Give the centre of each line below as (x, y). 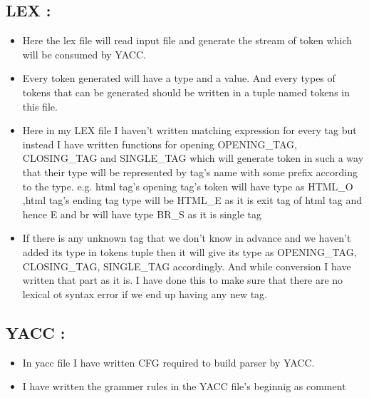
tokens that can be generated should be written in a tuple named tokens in (186, 92)
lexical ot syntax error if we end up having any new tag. (145, 294)
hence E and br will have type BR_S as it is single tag (142, 214)
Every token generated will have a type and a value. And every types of (179, 78)
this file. (40, 106)
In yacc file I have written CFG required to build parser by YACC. (168, 362)
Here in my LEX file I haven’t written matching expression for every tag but (189, 130)
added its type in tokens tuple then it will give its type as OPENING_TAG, (189, 251)
